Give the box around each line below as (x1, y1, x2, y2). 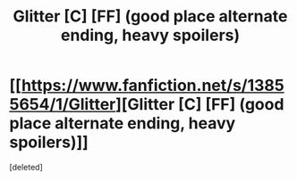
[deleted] (9, 161, 43, 172)
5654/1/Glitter (9, 95, 116, 115)
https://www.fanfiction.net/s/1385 (21, 76, 284, 95)
